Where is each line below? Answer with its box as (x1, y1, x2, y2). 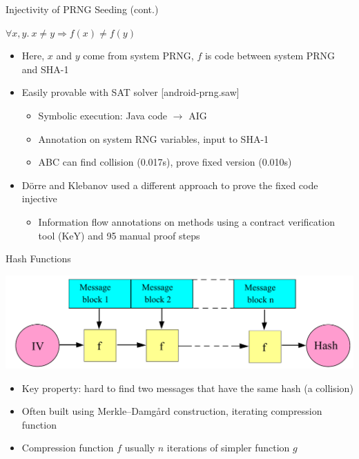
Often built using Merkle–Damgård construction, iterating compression (21, 404, 322, 418)
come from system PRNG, (83, 48, 194, 63)
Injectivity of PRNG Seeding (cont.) (6, 2, 159, 16)
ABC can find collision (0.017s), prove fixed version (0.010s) (38, 155, 292, 169)
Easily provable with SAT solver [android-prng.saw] (21, 85, 240, 99)
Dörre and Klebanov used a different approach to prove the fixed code (21, 177, 318, 192)
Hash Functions (6, 251, 71, 266)
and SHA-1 (21, 61, 69, 76)
